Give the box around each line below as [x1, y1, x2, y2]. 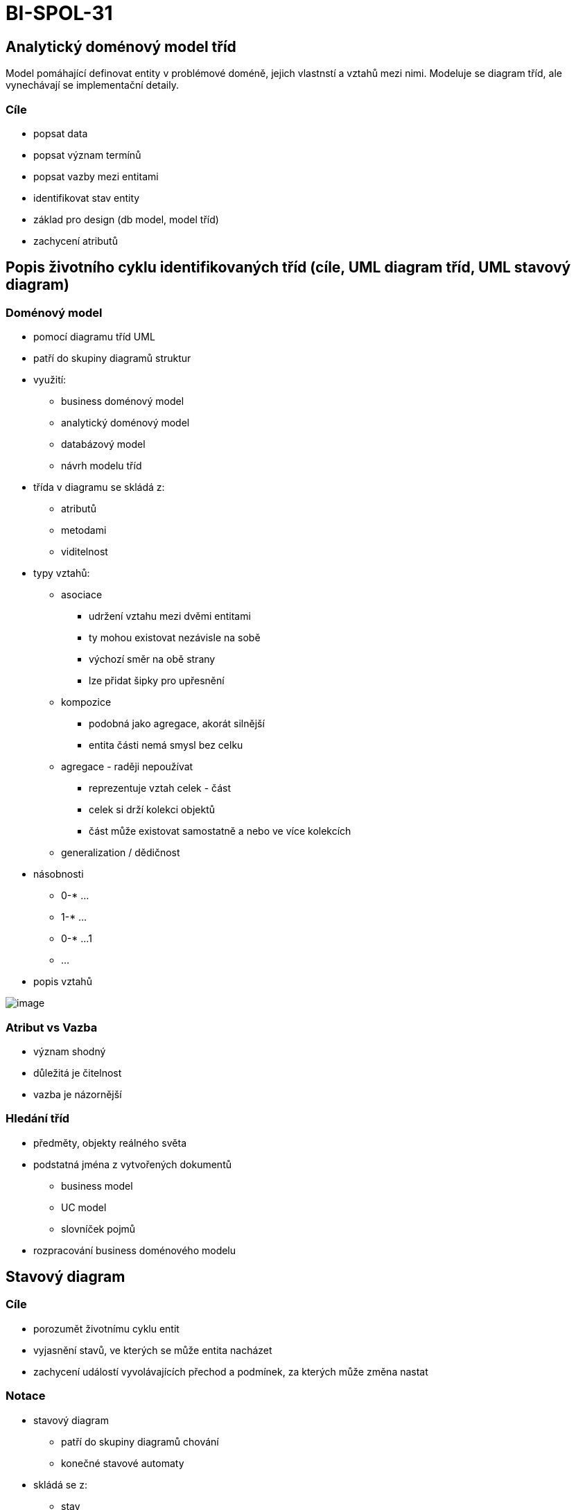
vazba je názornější [33, 1088, 122, 1100]
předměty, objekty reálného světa [33, 1136, 186, 1149]
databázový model [61, 438, 146, 451]
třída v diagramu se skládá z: [33, 481, 165, 494]
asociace [61, 589, 103, 601]
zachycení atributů [33, 234, 118, 247]
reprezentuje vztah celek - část [89, 782, 232, 795]
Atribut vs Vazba [6, 1020, 98, 1034]
